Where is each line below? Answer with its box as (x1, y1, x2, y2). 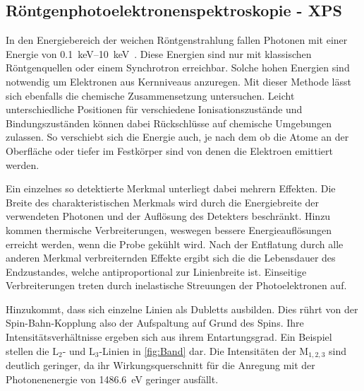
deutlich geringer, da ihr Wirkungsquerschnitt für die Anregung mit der (6, 358, 315, 373)
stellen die (6, 343, 49, 358)
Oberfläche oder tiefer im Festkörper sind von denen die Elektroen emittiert (6, 143, 334, 158)
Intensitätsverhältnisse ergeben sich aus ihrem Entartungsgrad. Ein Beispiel (6, 329, 332, 344)
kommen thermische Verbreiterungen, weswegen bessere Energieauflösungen (6, 222, 332, 237)
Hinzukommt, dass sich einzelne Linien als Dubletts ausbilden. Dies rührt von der (6, 301, 358, 316)
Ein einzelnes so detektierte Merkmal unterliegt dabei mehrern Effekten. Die (6, 181, 336, 196)
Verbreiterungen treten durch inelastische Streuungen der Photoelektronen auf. (6, 278, 347, 293)
